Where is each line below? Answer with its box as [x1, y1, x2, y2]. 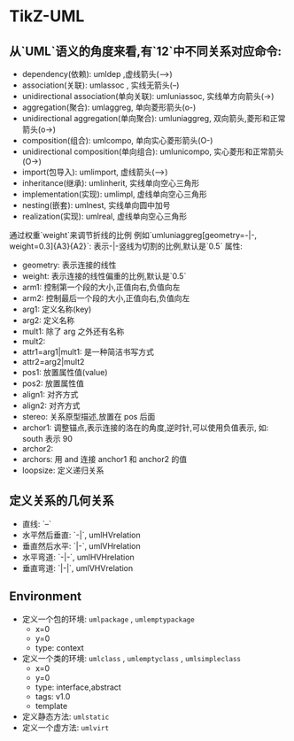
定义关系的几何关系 [9, 493, 114, 508]
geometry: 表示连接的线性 [21, 259, 117, 270]
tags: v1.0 [35, 691, 71, 701]
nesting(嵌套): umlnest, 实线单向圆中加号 [21, 200, 171, 210]
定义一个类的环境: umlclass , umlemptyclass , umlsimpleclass [21, 652, 242, 663]
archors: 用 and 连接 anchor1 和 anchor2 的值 [21, 454, 188, 464]
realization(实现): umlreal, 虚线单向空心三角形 [21, 211, 188, 221]
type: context [35, 642, 84, 652]
